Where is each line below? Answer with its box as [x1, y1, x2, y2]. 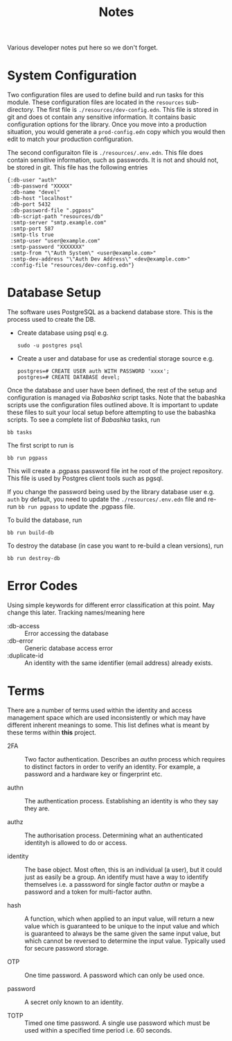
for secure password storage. [24, 944, 109, 952]
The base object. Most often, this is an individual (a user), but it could [24, 865, 222, 874]
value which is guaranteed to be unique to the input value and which [24, 921, 220, 930]
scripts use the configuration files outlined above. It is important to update [7, 401, 219, 409]
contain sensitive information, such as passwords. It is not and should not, [7, 156, 219, 164]
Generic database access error [24, 644, 113, 652]
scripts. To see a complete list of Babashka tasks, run [7, 416, 161, 424]
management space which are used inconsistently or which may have [7, 713, 206, 721]
